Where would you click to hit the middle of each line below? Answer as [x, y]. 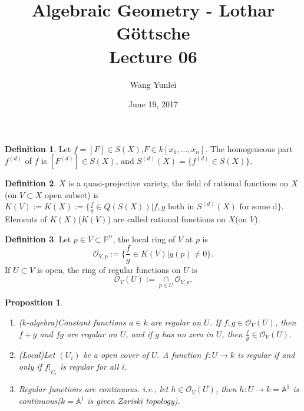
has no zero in [188, 333]
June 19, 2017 [153, 104]
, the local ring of [144, 239]
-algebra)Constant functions [76, 322]
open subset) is [72, 194]
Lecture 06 [153, 56]
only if [30, 366]
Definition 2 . [31, 183]
